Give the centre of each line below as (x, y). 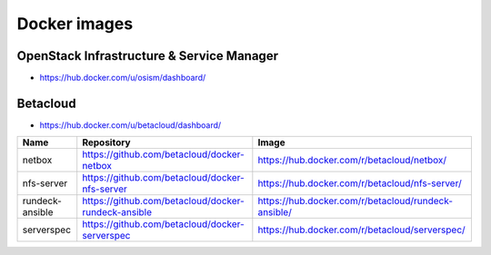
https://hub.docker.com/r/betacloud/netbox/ (352, 161)
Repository (106, 142)
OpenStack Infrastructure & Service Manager (148, 56)
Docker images (75, 24)
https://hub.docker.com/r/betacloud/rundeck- (356, 201)
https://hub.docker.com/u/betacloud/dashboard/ (130, 125)
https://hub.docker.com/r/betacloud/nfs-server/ (360, 183)
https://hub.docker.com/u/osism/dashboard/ (123, 78)
